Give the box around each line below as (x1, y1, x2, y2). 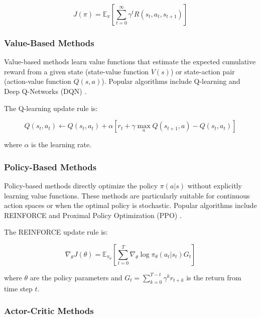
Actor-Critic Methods (4, 304, 94, 317)
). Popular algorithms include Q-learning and (101, 76, 240, 86)
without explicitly (187, 180, 242, 190)
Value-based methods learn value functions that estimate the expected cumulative (4, 56, 256, 67)
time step (4, 283, 33, 293)
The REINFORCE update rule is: (4, 227, 108, 237)
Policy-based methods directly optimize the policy (4, 180, 158, 190)
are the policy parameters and (30, 272, 122, 282)
